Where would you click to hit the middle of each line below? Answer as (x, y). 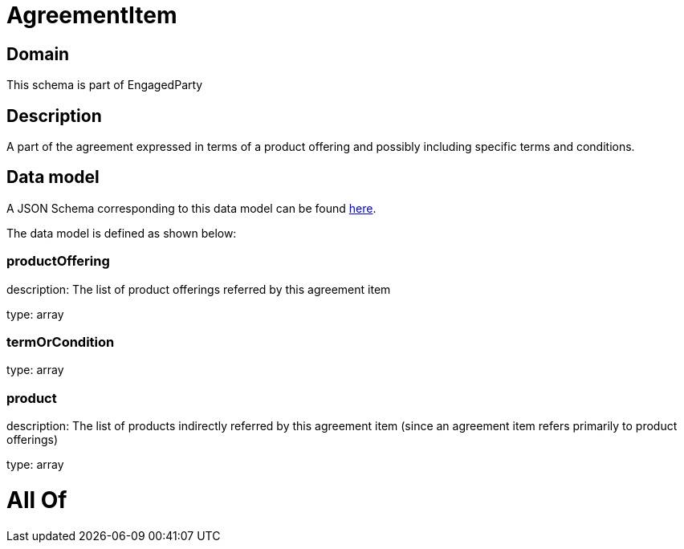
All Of (37, 500)
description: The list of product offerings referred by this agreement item (199, 289)
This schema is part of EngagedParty (105, 85)
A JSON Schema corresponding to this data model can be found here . (191, 208)
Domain (38, 54)
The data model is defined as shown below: (122, 233)
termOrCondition (61, 342)
